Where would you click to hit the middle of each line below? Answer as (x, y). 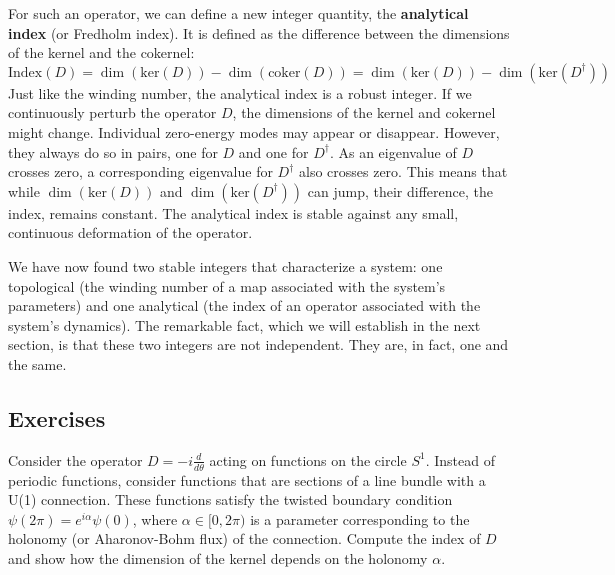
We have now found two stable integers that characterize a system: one (225, 265)
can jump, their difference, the (400, 190)
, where (155, 518)
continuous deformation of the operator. (130, 232)
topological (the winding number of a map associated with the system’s (227, 285)
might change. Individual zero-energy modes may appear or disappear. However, (254, 131)
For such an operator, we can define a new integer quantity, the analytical (238, 13)
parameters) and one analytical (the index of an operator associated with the (244, 305)
